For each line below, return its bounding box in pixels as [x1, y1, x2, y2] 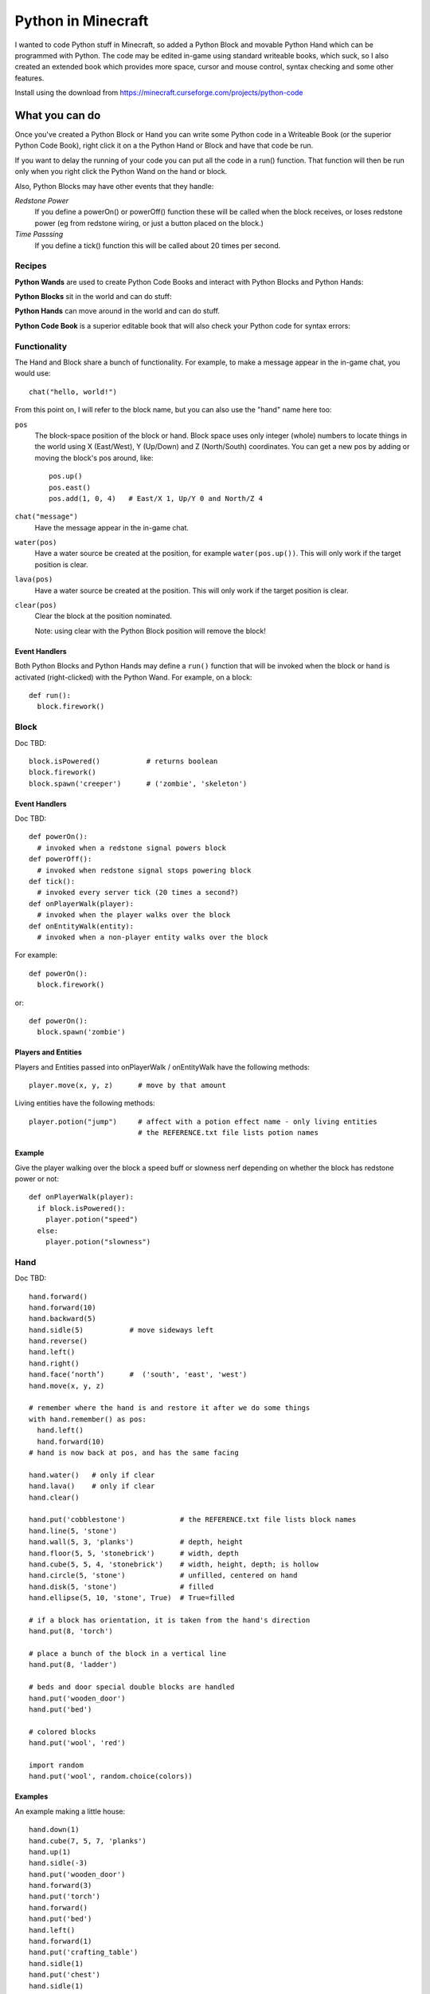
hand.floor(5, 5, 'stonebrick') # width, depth [29, 1548, 239, 1558]
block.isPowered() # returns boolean [29, 756, 218, 766]
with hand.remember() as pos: [29, 1414, 147, 1424]
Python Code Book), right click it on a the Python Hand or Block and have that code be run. [14, 140, 314, 151]
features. [14, 73, 45, 83]
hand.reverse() [29, 1337, 88, 1346]
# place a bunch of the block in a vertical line [29, 1649, 227, 1658]
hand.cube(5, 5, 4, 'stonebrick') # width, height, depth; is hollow [29, 1559, 319, 1569]
